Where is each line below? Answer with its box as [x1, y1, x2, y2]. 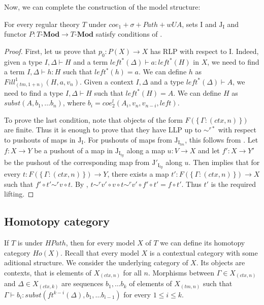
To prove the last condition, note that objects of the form [4, 114, 183, 125]
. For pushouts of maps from [83, 134, 172, 145]
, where [62, 97, 86, 108]
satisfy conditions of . [95, 29, 162, 39]
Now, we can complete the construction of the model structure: [4, 2, 201, 12]
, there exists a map [107, 169, 169, 179]
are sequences [61, 278, 104, 289]
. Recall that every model [60, 247, 139, 258]
